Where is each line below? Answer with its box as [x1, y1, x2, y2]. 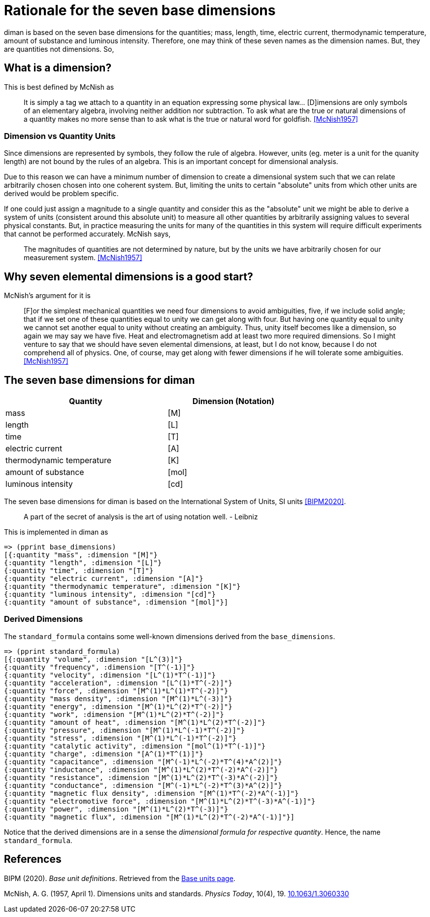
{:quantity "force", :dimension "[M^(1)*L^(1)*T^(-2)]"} [4, 686, 229, 695]
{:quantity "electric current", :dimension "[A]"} [4, 575, 203, 583]
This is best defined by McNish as [4, 82, 114, 91]
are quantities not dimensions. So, [4, 44, 114, 53]
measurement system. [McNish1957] [24, 253, 142, 262]
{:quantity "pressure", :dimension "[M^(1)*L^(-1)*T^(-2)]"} [4, 726, 245, 734]
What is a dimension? [4, 62, 112, 74]
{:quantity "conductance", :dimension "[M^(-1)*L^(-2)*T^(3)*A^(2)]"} [4, 781, 282, 789]
